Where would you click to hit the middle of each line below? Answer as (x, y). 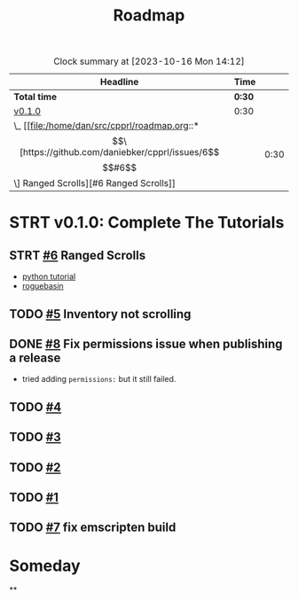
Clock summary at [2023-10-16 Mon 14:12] (149, 61)
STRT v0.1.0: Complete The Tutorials (147, 223)
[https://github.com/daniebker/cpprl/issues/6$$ (119, 152)
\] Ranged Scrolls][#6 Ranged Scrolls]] (94, 183)
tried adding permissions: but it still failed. (99, 379)
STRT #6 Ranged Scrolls (78, 255)
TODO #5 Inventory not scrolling (100, 314)
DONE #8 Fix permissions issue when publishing (146, 343)
